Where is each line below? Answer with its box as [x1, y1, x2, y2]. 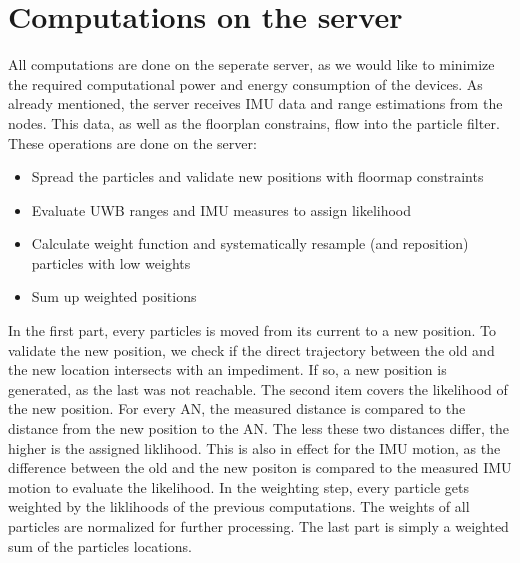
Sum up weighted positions [31, 286, 197, 307]
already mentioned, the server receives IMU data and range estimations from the [8, 93, 503, 114]
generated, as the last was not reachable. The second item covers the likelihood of [8, 378, 508, 399]
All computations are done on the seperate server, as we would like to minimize [8, 54, 495, 75]
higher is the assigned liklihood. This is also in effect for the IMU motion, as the [8, 437, 501, 458]
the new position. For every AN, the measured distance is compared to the [8, 398, 466, 419]
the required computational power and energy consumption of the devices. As [8, 73, 483, 94]
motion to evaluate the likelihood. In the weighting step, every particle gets [8, 476, 470, 497]
